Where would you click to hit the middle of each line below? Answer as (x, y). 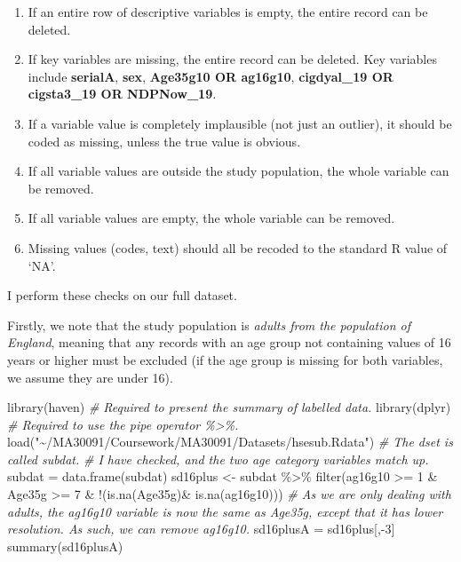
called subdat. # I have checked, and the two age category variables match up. (218, 459)
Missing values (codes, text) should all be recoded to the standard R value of (238, 247)
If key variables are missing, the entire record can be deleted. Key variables (232, 59)
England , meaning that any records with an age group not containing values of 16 (229, 342)
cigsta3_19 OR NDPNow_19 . (122, 94)
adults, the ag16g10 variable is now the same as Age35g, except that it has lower (225, 511)
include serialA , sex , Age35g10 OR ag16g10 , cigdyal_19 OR (211, 76)
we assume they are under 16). (90, 377)
